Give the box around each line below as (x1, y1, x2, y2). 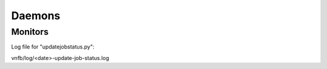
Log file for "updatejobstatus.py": (11, 43, 94, 50)
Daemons (11, 9, 61, 22)
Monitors (11, 26, 48, 37)
